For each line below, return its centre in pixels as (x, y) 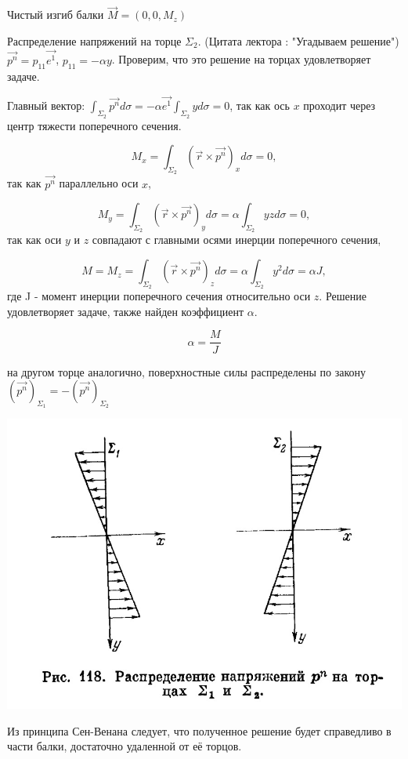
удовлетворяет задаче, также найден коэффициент (126, 311)
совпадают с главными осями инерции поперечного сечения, (236, 240)
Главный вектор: (46, 105)
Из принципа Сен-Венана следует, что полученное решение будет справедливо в (199, 730)
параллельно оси (99, 183)
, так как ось (260, 105)
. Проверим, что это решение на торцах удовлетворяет (241, 59)
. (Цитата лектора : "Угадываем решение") (298, 40)
